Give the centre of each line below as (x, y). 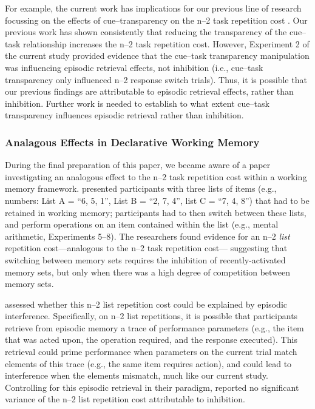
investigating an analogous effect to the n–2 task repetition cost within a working (156, 176)
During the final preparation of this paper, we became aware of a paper (138, 165)
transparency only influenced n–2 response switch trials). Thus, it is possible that (156, 79)
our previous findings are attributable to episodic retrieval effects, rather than (149, 91)
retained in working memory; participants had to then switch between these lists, (156, 212)
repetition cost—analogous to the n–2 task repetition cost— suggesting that (146, 248)
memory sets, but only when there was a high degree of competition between (148, 272)
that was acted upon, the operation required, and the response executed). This (151, 340)
